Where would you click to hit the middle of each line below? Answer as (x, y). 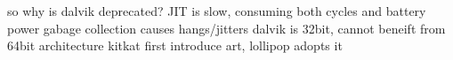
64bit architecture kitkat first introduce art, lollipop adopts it (175, 45)
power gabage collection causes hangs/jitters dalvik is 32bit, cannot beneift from (226, 28)
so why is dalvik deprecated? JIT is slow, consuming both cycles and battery (217, 11)
